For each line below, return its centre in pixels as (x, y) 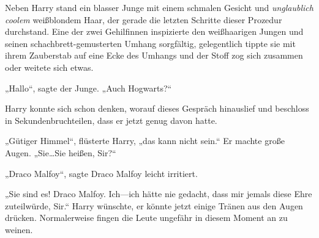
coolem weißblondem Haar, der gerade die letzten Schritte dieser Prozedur (144, 19)
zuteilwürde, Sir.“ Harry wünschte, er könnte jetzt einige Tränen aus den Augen (154, 205)
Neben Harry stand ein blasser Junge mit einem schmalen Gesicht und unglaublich (159, 7)
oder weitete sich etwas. (49, 67)
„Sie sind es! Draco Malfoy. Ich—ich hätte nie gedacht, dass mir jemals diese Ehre (159, 194)
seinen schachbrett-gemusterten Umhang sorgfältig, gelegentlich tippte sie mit (150, 43)
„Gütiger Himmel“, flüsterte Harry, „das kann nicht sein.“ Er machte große (145, 141)
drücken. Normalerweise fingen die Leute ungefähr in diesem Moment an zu (146, 218)
